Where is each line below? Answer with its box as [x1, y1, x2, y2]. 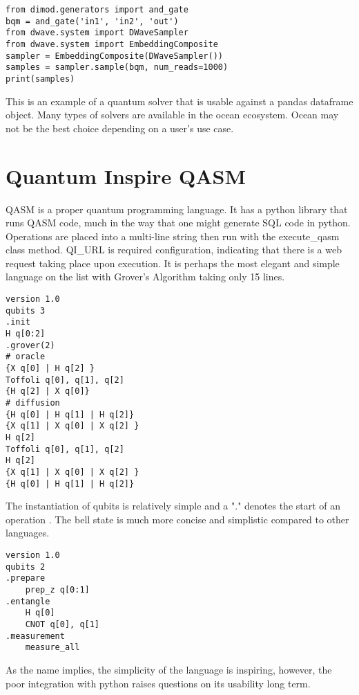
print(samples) [6, 73, 75, 84]
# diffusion [6, 397, 60, 408]
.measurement [6, 631, 65, 641]
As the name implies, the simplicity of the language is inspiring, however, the [6, 662, 332, 676]
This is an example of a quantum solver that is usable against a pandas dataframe [6, 93, 353, 108]
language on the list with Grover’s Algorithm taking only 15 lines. [6, 269, 285, 284]
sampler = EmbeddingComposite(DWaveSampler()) [6, 51, 223, 61]
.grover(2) [6, 340, 55, 350]
